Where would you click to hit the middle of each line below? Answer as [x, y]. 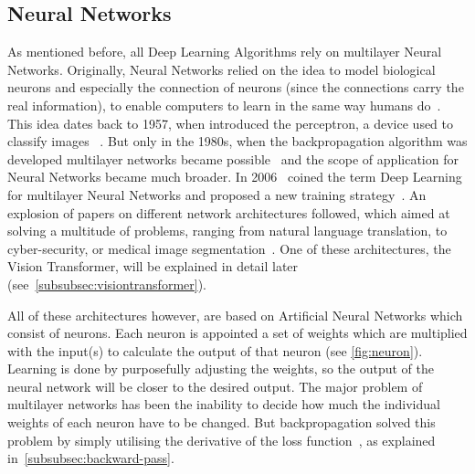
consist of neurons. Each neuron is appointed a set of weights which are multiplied [237, 333]
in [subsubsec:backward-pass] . [91, 458]
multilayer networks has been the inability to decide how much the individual [224, 404]
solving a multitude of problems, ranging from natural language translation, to [227, 231]
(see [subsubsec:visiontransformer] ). [107, 284]
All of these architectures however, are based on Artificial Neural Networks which [235, 315]
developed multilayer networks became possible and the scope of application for [233, 158]
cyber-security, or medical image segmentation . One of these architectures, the [229, 248]
